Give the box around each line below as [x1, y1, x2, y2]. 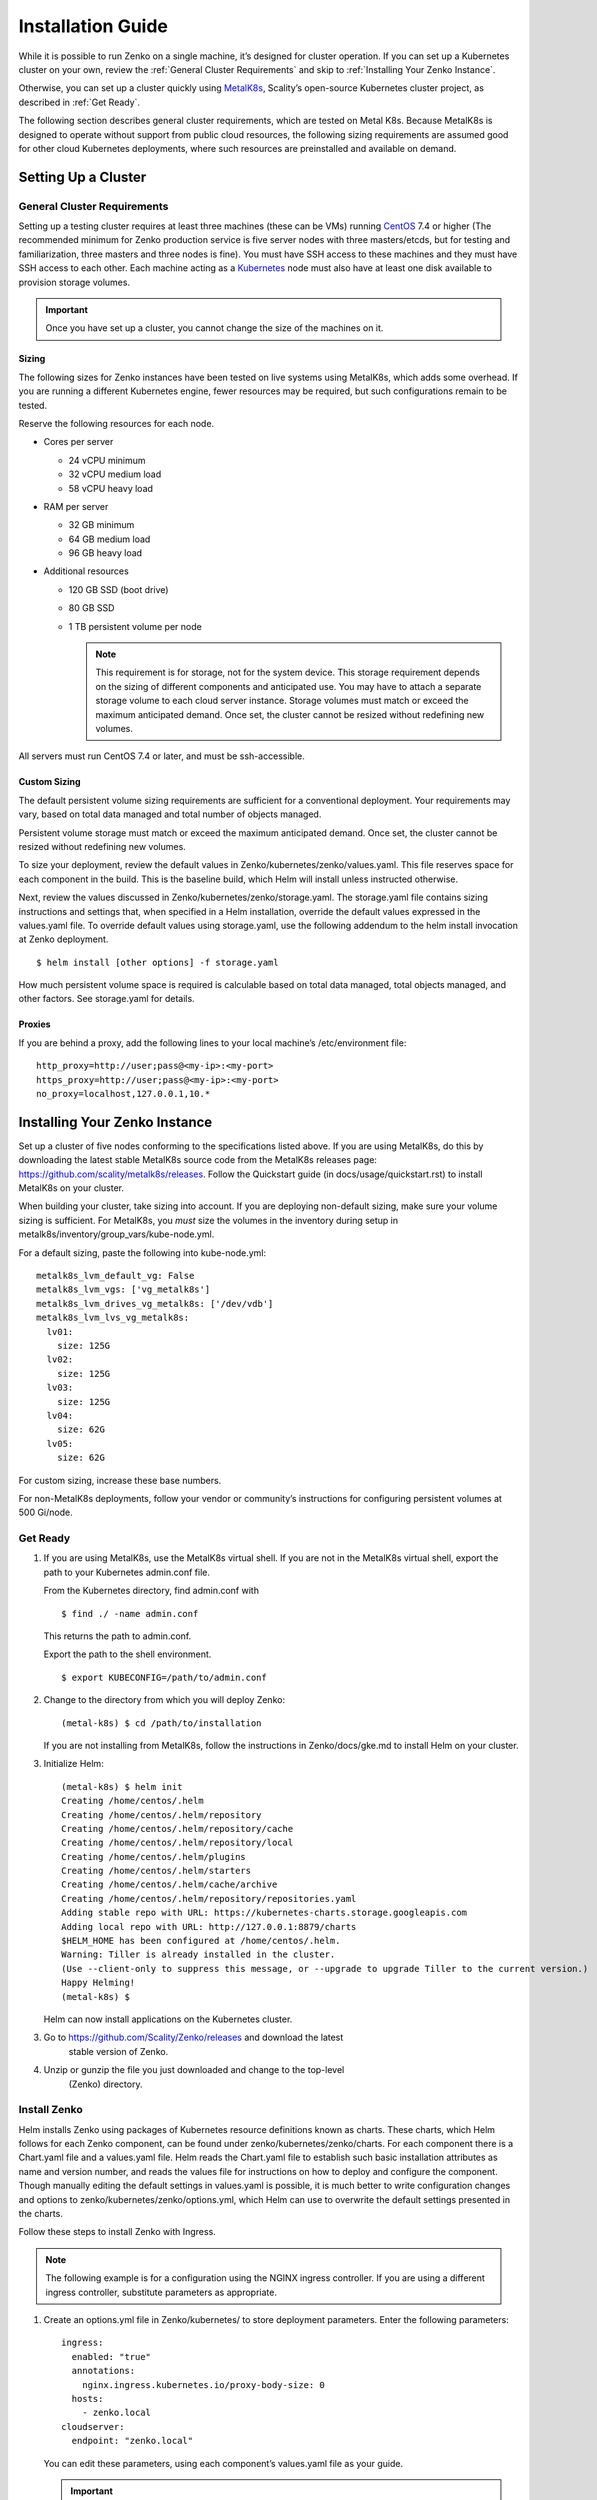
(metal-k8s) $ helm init [61, 1781, 183, 1792]
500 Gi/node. [18, 1506, 74, 1519]
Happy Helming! [61, 1977, 136, 1989]
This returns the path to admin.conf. [43, 1630, 192, 1642]
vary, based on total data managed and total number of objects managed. [18, 808, 322, 820]
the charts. [18, 2208, 64, 2220]
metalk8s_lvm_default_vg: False [36, 1270, 195, 1282]
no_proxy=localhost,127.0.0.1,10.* [36, 1088, 211, 1100]
